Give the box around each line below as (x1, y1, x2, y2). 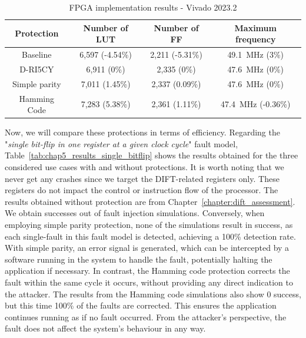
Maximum (234, 21, 277, 34)
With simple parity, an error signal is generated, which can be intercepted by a (5, 241, 290, 254)
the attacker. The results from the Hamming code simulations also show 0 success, (5, 287, 301, 300)
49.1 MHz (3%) (227, 48, 284, 61)
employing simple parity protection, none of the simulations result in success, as (5, 218, 293, 230)
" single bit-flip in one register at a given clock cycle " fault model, (5, 137, 238, 150)
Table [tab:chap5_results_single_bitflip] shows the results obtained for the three (5, 149, 298, 161)
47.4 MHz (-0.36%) (221, 98, 291, 110)
